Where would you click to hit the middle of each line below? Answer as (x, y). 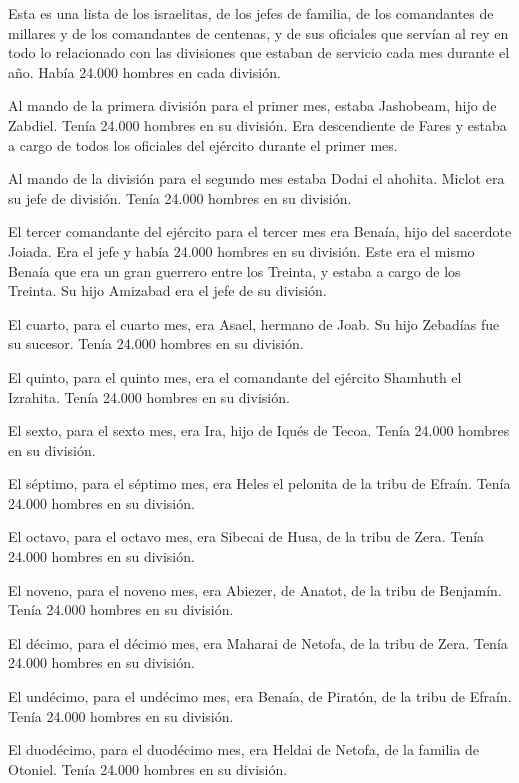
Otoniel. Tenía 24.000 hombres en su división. (148, 768)
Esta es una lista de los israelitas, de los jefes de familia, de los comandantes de (251, 13)
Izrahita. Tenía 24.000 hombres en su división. (149, 396)
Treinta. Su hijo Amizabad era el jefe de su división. (167, 290)
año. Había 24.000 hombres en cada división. (144, 71)
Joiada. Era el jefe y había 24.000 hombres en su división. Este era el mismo (241, 250)
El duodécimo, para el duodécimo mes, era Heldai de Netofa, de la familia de (243, 749)
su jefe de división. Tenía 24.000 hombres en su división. (180, 197)
